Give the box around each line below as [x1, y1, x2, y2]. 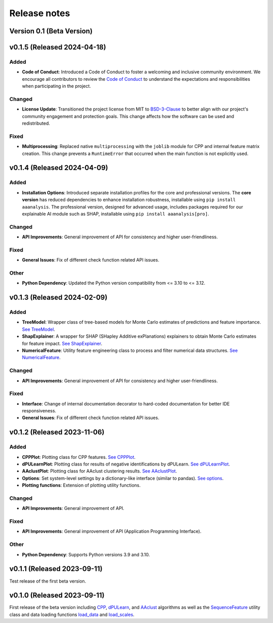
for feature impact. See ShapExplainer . [22, 340, 103, 346]
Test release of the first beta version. [9, 578, 86, 584]
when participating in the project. [22, 83, 91, 89]
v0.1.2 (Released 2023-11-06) [9, 428, 105, 437]
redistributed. [22, 120, 50, 126]
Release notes [9, 8, 70, 19]
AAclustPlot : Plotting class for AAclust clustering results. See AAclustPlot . [22, 468, 177, 474]
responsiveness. [22, 408, 57, 414]
